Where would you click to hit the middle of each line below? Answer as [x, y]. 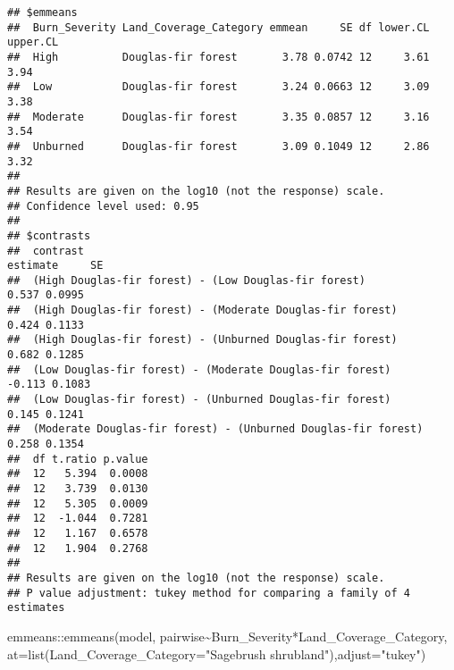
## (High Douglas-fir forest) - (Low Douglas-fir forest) [186, 280]
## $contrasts [49, 235]
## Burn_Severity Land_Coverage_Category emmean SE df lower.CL [219, 27]
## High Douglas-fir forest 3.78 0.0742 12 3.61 [219, 57]
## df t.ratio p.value [78, 459]
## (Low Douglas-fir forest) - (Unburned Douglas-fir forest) [199, 400]
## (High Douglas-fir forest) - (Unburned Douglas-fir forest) [202, 340]
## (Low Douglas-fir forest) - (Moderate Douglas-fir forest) [199, 369]
